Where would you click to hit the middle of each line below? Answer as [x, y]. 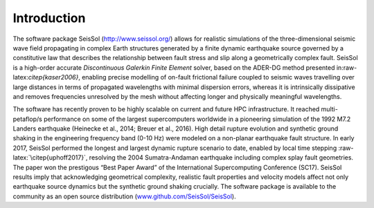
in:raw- [347, 67]
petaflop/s [28, 119]
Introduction [49, 18]
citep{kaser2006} [53, 77]
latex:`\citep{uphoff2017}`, [50, 158]
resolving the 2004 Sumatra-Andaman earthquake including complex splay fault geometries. [221, 158]
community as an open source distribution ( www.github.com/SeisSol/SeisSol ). [124, 196]
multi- [330, 109]
